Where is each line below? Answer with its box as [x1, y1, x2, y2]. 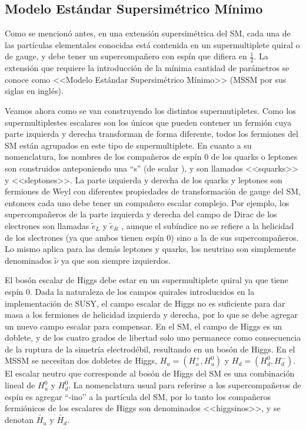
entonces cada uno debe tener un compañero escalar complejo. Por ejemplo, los [5, 196, 290, 209]
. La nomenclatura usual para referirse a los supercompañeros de [68, 379, 301, 391]
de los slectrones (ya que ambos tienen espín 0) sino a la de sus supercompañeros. [5, 231, 299, 243]
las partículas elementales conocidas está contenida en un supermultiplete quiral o [5, 38, 300, 51]
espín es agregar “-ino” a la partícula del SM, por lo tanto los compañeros [5, 390, 271, 402]
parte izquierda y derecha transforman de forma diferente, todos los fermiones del [5, 127, 298, 140]
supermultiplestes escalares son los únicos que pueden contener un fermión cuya [5, 116, 292, 128]
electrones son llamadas [5, 219, 89, 231]
